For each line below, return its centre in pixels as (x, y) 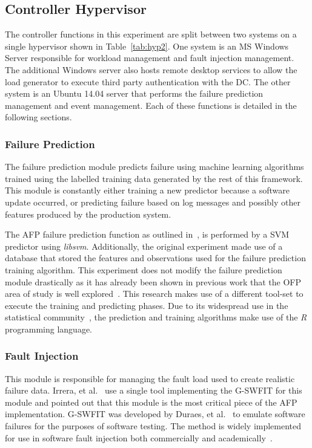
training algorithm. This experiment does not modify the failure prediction (144, 269)
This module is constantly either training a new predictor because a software (147, 190)
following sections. (38, 117)
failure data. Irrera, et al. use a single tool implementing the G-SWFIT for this (154, 390)
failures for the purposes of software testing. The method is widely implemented (153, 426)
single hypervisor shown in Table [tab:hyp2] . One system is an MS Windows (147, 46)
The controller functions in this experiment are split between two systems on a (151, 34)
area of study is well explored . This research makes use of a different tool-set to (154, 294)
